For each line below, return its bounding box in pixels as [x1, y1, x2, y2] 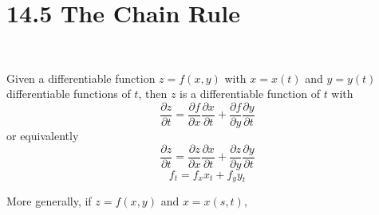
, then [138, 85, 168, 102]
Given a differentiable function [6, 69, 156, 86]
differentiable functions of [6, 85, 131, 102]
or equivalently [6, 127, 79, 143]
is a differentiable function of [180, 85, 320, 102]
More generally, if [6, 193, 92, 209]
